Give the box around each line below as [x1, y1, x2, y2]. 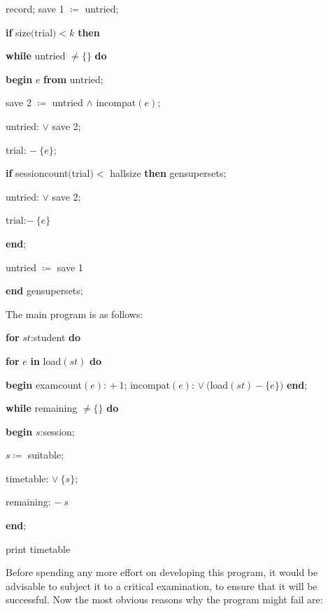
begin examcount [6, 377, 83, 391]
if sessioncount [6, 166, 69, 180]
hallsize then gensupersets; [110, 166, 227, 180]
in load [30, 353, 62, 368]
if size [6, 24, 31, 39]
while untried [6, 48, 66, 63]
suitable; [27, 447, 64, 462]
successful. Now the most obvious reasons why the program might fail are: [6, 592, 323, 607]
